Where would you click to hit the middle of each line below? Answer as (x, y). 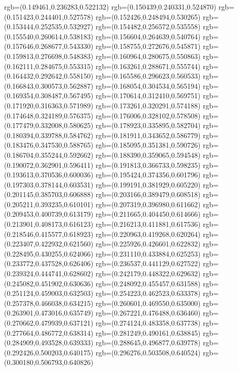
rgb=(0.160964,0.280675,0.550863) (148, 56)
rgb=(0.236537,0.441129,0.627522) (148, 263)
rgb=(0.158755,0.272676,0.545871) (148, 46)
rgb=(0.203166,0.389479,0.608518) (148, 194)
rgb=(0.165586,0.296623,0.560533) (148, 76)
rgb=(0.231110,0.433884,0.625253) (148, 253)
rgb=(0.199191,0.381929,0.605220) (148, 184)
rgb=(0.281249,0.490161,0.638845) (148, 332)
